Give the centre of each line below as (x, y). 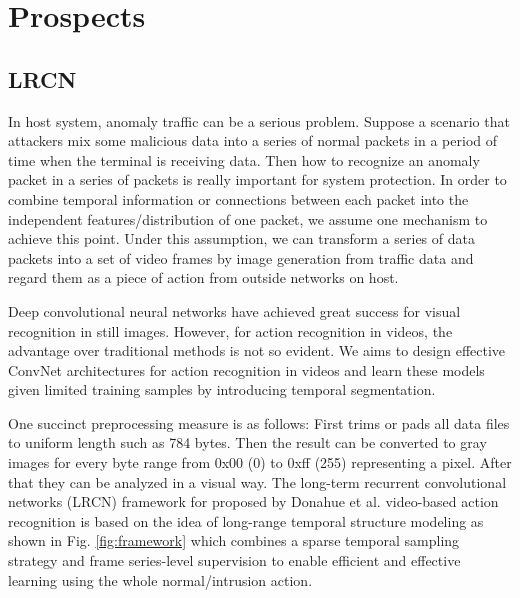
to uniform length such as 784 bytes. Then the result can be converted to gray (247, 442)
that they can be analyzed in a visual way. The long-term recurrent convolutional (257, 481)
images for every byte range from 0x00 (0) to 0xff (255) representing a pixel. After (260, 462)
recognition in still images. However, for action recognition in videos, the (230, 330)
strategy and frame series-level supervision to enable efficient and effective (234, 560)
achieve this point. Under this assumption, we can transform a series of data (241, 238)
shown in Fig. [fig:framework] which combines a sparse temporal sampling (234, 540)
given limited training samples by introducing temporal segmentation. (222, 389)
